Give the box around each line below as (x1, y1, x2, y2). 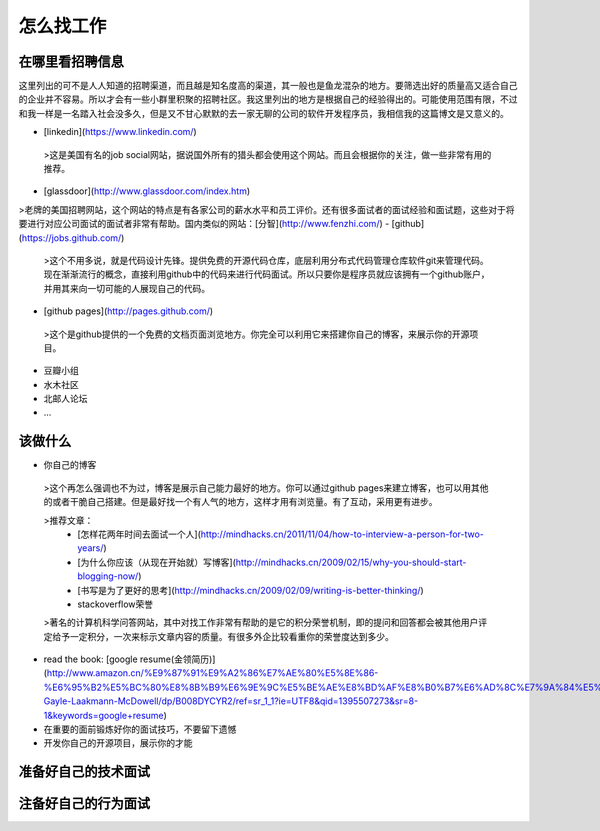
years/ (77, 542, 104, 554)
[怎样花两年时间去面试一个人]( (77, 528, 202, 540)
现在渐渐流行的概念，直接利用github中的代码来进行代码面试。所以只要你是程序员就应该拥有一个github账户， (43, 268, 490, 280)
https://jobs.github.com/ (21, 231, 122, 244)
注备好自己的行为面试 (18, 795, 150, 812)
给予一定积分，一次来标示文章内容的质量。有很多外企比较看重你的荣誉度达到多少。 (51, 630, 394, 642)
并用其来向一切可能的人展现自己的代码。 (43, 282, 210, 294)
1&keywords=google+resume (43, 709, 164, 721)
